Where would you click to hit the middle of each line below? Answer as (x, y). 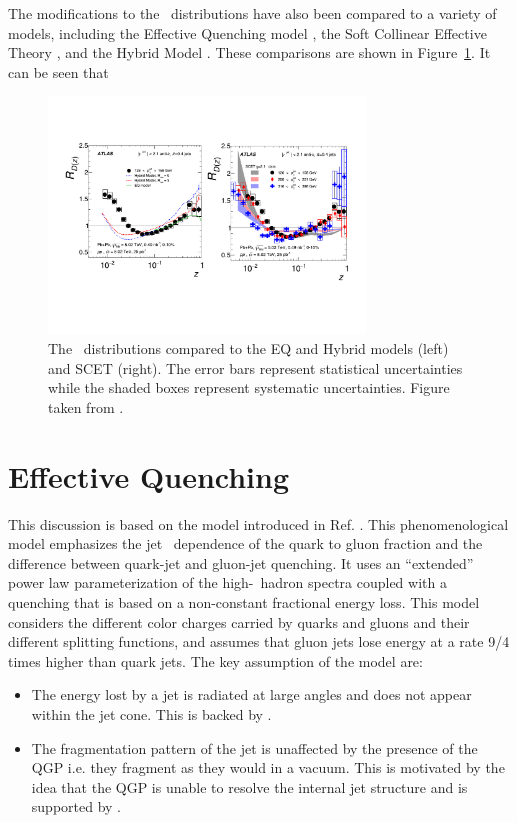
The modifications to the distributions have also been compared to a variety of (252, 13)
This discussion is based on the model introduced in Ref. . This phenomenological (258, 523)
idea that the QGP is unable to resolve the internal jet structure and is (249, 786)
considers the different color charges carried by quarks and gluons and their (239, 621)
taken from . (86, 406)
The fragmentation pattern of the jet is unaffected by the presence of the (254, 747)
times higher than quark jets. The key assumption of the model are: (215, 660)
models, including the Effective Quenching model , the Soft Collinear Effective (247, 32)
